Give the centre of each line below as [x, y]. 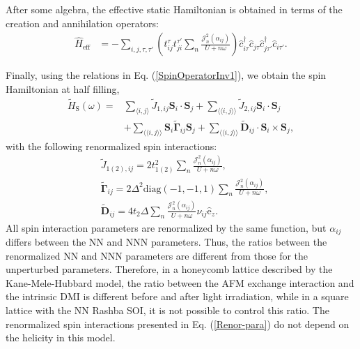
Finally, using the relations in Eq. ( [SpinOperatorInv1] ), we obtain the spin [166, 75]
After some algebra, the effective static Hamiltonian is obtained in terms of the [174, 9]
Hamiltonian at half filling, [63, 88]
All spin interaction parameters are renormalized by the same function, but [166, 227]
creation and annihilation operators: [82, 23]
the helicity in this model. [61, 337]
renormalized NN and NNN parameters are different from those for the [157, 255]
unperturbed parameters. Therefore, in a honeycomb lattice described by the [169, 269]
